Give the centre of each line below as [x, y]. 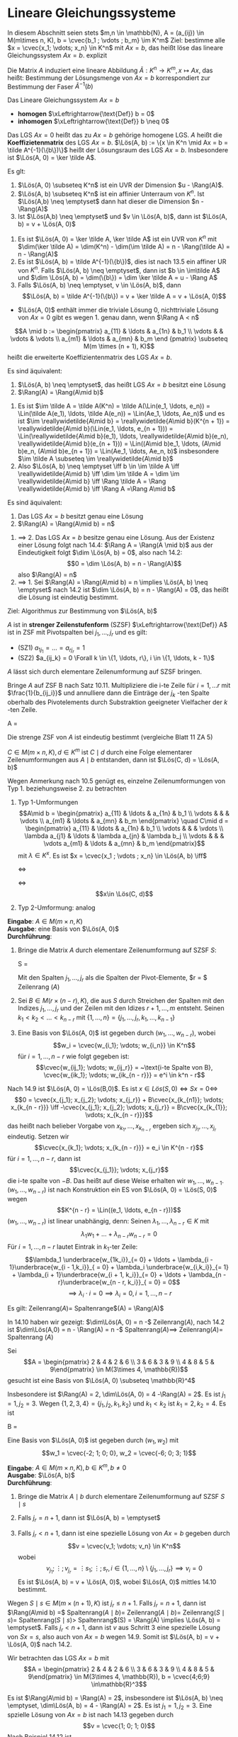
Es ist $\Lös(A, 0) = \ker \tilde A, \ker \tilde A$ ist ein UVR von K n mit [117, 238]
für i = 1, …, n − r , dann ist [44, 1158]
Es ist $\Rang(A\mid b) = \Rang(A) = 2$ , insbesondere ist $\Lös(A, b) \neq [115, 1697]
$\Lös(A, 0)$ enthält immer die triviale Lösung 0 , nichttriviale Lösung [118, 310]
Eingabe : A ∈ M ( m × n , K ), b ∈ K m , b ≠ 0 [67, 1467]
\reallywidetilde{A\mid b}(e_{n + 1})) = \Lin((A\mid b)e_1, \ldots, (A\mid [119, 443]
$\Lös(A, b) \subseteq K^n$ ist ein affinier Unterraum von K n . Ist [111, 193]
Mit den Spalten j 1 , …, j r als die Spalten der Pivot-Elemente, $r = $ [112, 979]
